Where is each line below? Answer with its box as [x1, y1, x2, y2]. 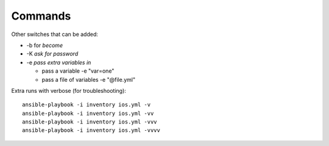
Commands [11, 9, 71, 23]
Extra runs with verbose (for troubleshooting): [11, 87, 126, 94]
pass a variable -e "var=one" [41, 67, 115, 75]
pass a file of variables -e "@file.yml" [41, 76, 136, 83]
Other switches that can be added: [11, 31, 99, 38]
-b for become [26, 42, 63, 49]
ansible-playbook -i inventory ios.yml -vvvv [22, 127, 161, 134]
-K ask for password [26, 50, 79, 57]
